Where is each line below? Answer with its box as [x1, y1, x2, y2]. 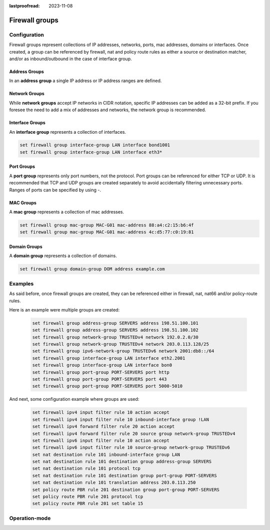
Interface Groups [9, 120, 46, 126]
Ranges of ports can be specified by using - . [9, 187, 101, 193]
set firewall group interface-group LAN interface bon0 [32, 362, 172, 368]
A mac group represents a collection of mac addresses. [9, 209, 124, 215]
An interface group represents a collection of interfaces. [9, 129, 126, 135]
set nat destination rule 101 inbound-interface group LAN [32, 451, 180, 457]
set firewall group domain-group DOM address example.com [19, 266, 165, 272]
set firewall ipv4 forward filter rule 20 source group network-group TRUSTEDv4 [32, 431, 235, 436]
